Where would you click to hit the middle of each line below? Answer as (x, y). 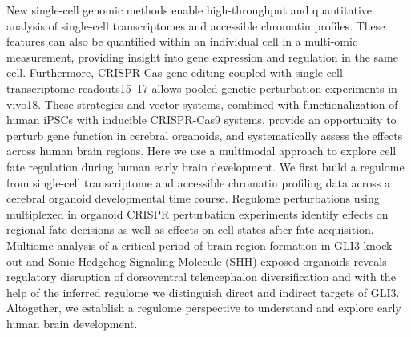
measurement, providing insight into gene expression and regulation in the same (202, 56)
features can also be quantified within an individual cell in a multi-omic (182, 41)
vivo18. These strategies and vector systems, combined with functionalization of (202, 104)
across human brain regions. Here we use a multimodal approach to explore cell (201, 151)
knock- (380, 245)
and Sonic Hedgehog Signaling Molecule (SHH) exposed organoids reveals (206, 261)
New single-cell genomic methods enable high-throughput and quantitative (189, 10)
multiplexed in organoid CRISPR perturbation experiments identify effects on (197, 213)
